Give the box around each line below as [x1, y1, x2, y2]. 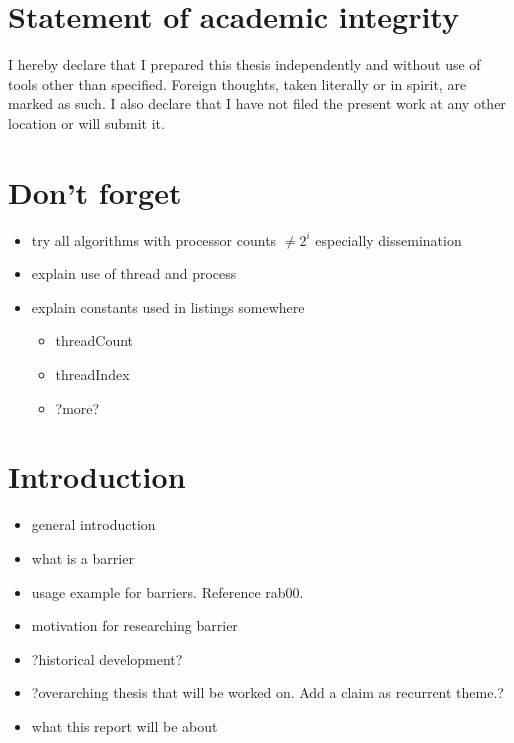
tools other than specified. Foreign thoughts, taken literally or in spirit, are [8, 73, 467, 94]
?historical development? [31, 648, 183, 669]
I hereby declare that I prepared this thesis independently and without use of [8, 54, 481, 75]
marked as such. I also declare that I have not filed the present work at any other [8, 93, 506, 114]
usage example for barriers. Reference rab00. [31, 581, 304, 602]
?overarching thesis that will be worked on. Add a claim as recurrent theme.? [31, 682, 504, 703]
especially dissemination [315, 229, 462, 250]
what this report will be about [31, 715, 218, 736]
